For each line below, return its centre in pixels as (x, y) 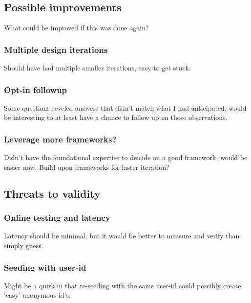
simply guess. (24, 245)
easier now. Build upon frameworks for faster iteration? (87, 167)
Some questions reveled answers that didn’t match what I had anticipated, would (125, 107)
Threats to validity (52, 193)
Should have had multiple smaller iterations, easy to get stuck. (97, 68)
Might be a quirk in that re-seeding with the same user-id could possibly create (123, 285)
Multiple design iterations (56, 49)
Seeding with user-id (45, 267)
